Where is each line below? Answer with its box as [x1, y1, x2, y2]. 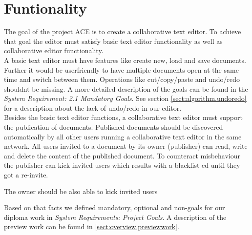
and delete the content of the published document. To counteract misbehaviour [4, 150, 241, 160]
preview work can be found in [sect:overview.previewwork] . [4, 221, 179, 232]
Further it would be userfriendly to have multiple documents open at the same [4, 64, 239, 75]
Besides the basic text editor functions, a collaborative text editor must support [4, 112, 243, 122]
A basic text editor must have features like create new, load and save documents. [4, 55, 246, 65]
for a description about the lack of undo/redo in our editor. [4, 102, 182, 113]
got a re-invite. [4, 170, 48, 180]
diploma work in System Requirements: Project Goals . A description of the [4, 212, 227, 222]
